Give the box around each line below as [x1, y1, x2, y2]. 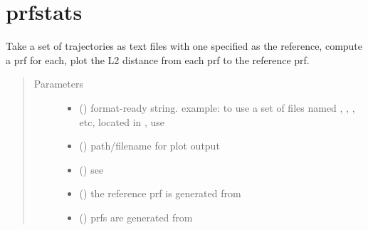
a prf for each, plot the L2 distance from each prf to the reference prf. [6, 52, 310, 67]
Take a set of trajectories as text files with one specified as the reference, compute [6, 38, 363, 53]
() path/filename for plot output [79, 138, 220, 153]
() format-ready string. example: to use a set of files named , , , [79, 100, 355, 115]
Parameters [33, 76, 83, 91]
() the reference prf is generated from [79, 186, 241, 201]
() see [79, 162, 104, 177]
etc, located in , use [79, 114, 165, 129]
